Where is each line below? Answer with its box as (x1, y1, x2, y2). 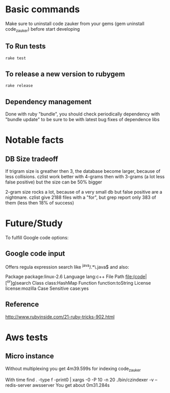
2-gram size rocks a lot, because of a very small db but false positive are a (5, 189, 162, 195)
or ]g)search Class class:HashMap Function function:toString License (7, 279, 151, 286)
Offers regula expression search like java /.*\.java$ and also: (5, 263, 129, 270)
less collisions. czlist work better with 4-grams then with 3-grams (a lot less (5, 173, 165, 179)
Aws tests (5, 331, 48, 343)
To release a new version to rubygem (5, 70, 125, 78)
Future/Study (5, 218, 63, 229)
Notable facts (5, 134, 64, 146)
